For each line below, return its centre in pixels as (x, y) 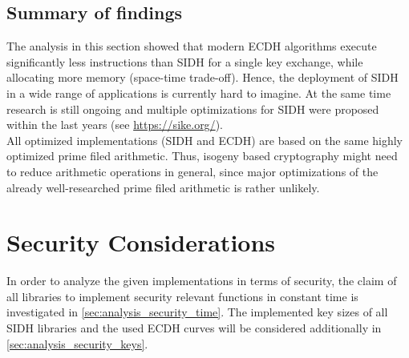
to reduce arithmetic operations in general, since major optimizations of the (192, 171)
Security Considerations (141, 242)
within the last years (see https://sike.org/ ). (115, 125)
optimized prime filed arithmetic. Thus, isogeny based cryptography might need (202, 156)
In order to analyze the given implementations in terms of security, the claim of (202, 281)
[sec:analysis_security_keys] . (77, 343)
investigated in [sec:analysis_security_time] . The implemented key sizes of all (197, 312)
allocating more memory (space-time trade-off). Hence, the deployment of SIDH (202, 77)
